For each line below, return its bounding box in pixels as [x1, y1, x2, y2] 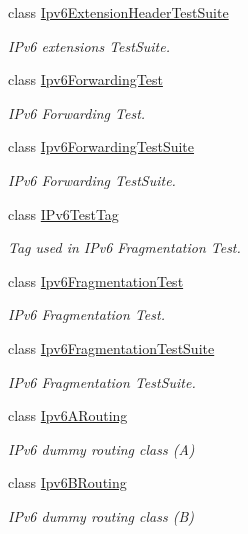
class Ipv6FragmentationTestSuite [8, 337, 215, 358]
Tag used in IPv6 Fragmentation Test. [8, 237, 241, 258]
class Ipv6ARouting [8, 405, 128, 426]
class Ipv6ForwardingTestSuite [8, 136, 195, 157]
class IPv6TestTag [8, 203, 119, 224]
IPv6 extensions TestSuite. [8, 35, 171, 56]
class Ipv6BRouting [8, 472, 127, 493]
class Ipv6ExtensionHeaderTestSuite [8, 2, 229, 22]
